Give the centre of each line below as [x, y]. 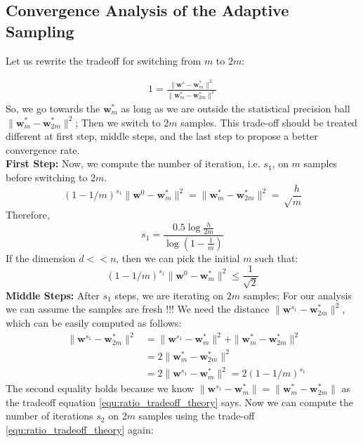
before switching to [47, 177]
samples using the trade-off [197, 416]
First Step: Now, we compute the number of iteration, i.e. [133, 163]
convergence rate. [43, 149]
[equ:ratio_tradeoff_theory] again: [80, 430]
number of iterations [49, 416]
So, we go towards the [53, 108]
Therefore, [28, 214]
